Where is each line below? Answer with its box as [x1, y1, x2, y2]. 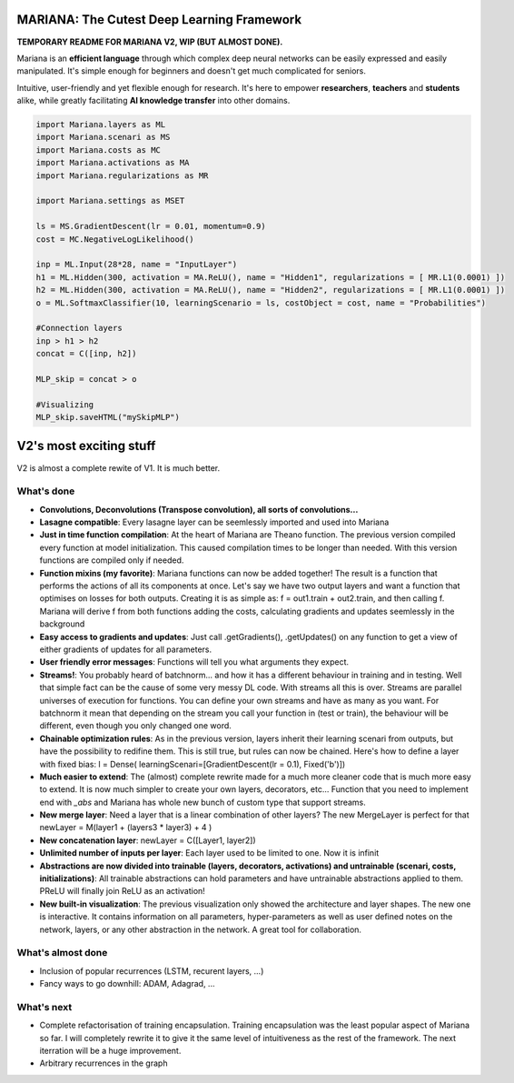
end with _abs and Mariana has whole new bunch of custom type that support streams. [39, 797, 367, 807]
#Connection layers [35, 323, 123, 334]
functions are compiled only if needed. [39, 555, 184, 566]
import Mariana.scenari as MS [35, 132, 171, 143]
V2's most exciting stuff [16, 438, 156, 454]
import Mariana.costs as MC [35, 145, 161, 155]
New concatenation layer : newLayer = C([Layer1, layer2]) [39, 835, 256, 846]
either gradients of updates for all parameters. [39, 644, 213, 655]
